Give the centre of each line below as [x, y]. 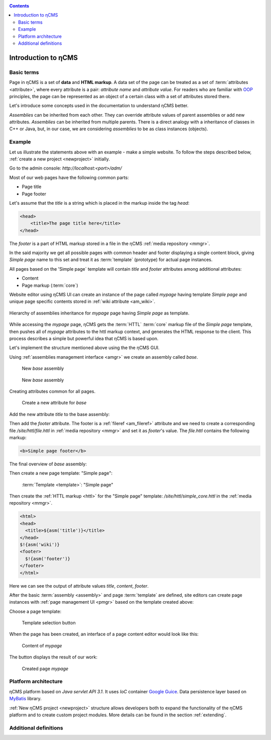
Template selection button [49, 623]
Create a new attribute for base [54, 403]
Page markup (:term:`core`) [50, 285]
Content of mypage [42, 645]
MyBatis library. [26, 699]
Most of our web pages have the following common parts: [69, 177]
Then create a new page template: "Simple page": [61, 473]
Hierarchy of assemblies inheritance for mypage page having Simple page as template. [99, 313]
